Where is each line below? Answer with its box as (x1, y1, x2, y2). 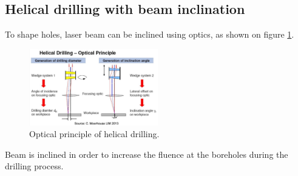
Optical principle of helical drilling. (29, 127, 160, 140)
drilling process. (5, 160, 64, 172)
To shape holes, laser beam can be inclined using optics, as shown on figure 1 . (5, 28, 294, 41)
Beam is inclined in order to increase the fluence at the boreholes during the (5, 147, 288, 160)
